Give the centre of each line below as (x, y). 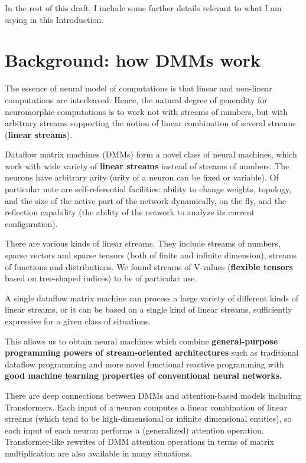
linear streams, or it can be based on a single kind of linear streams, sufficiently (149, 309)
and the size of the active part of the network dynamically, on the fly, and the (146, 200)
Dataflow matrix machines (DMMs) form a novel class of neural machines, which (151, 154)
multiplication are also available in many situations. (98, 453)
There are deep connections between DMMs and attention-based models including (153, 395)
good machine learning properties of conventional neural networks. (144, 375)
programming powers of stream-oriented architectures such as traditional (152, 352)
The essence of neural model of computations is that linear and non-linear (139, 88)
